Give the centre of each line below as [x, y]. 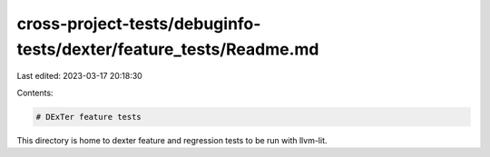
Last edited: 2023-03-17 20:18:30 [79, 76]
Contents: [35, 93]
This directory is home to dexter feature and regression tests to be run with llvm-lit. [172, 140]
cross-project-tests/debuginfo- [139, 24]
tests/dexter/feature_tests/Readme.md [168, 49]
